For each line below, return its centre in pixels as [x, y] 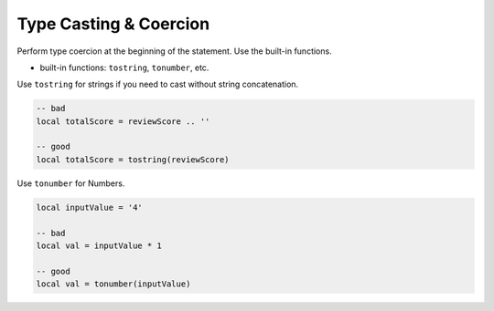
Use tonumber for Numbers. [71, 183]
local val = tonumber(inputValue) [113, 284]
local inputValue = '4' [90, 207]
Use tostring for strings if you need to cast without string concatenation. [158, 84]
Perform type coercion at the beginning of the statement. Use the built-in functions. [175, 51]
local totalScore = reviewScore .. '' [123, 121]
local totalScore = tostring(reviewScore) [133, 159]
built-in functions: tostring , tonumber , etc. [124, 67]
